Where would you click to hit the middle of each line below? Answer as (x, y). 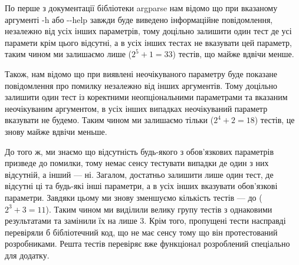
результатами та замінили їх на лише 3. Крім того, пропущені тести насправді (145, 221)
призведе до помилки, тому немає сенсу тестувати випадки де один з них (137, 163)
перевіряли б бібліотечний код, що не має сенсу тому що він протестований (141, 232)
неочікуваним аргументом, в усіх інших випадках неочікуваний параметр (136, 108)
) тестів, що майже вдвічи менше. (233, 54)
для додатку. (27, 255)
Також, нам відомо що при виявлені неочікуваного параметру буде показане (141, 73)
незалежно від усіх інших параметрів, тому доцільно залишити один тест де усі (148, 31)
